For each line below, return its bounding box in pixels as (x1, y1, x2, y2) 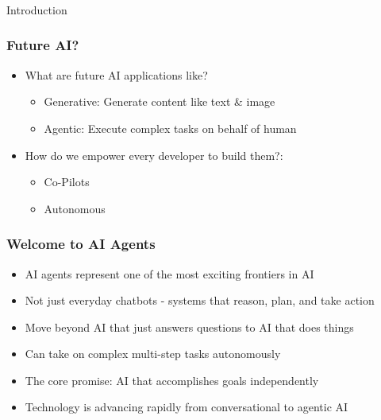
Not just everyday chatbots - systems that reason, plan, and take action (25, 292, 375, 309)
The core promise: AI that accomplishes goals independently (25, 371, 319, 388)
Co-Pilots (44, 173, 90, 190)
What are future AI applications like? (25, 66, 208, 83)
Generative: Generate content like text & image (44, 93, 275, 110)
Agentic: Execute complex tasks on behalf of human (44, 119, 297, 136)
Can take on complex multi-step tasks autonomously (25, 345, 281, 362)
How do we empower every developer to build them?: (25, 146, 283, 163)
